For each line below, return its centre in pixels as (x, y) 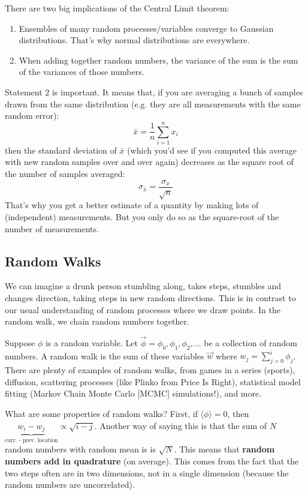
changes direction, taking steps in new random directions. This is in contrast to (150, 298)
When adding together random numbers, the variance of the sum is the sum (158, 60)
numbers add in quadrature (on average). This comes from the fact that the (152, 461)
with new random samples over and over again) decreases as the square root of (149, 162)
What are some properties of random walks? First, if (101, 413)
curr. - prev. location (31, 440)
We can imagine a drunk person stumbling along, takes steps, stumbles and (143, 286)
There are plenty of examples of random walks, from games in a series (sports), (150, 370)
